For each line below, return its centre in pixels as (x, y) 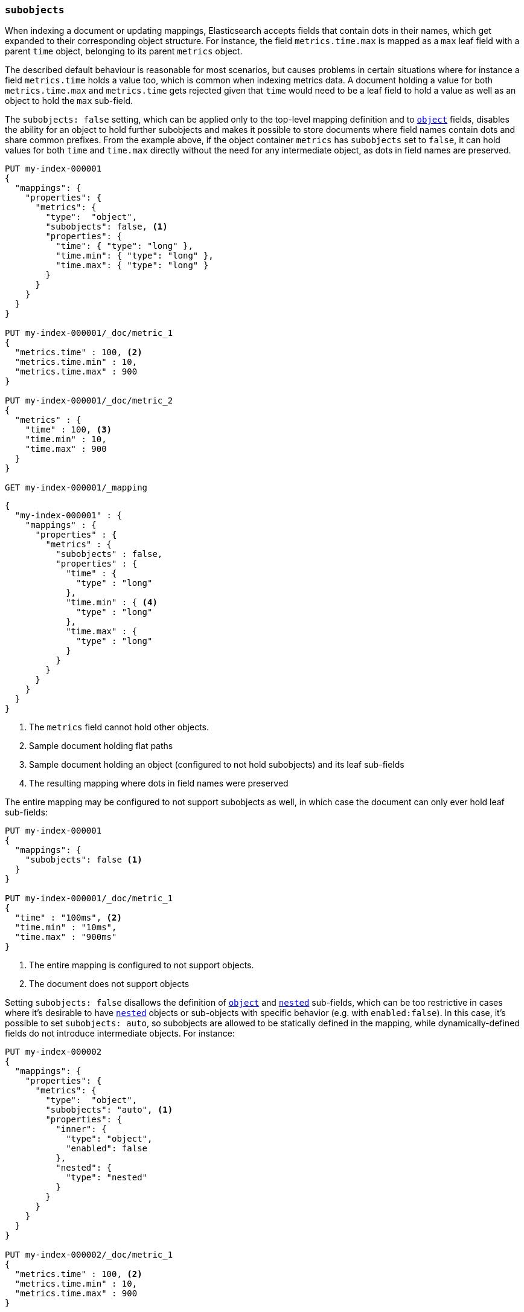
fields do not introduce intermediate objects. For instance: (120, 1034)
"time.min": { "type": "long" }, (135, 256)
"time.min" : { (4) (112, 603)
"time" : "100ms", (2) (68, 918)
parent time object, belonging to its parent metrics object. (124, 51)
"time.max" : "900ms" (66, 937)
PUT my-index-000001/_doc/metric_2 (89, 401)
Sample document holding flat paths (101, 746)
